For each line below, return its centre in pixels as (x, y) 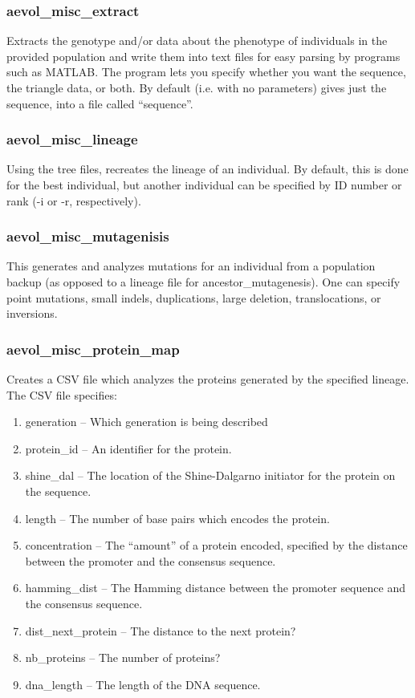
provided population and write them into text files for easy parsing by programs (203, 56)
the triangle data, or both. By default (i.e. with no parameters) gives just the (197, 87)
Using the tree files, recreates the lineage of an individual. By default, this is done (207, 169)
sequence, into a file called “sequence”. (100, 103)
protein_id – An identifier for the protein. (128, 448)
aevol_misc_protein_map (93, 349)
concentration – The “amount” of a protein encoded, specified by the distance (216, 545)
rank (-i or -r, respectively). (74, 200)
